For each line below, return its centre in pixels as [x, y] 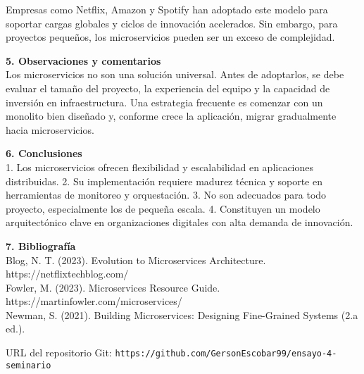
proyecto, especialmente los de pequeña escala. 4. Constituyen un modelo [163, 208]
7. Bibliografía [41, 245]
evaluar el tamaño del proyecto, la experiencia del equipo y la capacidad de [168, 88]
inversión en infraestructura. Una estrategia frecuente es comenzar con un [164, 102]
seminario [29, 365]
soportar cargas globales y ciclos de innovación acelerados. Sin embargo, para [172, 23]
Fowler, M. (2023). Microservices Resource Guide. [113, 287]
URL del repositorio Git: [59, 353]
